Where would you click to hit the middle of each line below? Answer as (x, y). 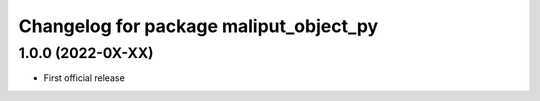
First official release (84, 78)
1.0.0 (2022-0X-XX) (86, 53)
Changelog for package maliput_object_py (198, 26)
